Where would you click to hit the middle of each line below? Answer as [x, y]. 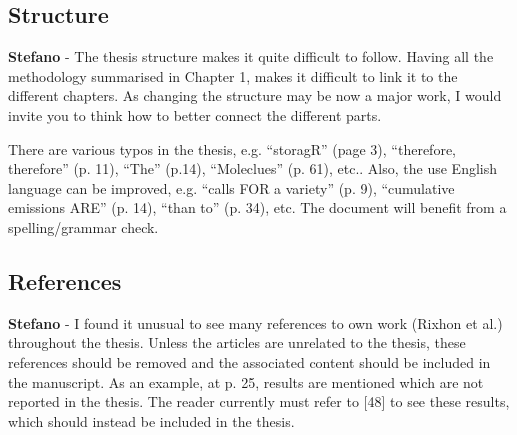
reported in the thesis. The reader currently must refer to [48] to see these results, [259, 401]
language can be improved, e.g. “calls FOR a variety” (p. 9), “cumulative [231, 187]
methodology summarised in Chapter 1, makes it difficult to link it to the [233, 75]
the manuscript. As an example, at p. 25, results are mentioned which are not [246, 381]
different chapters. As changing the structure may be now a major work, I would [255, 95]
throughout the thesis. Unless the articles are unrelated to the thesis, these [237, 342]
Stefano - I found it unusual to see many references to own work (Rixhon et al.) [255, 322]
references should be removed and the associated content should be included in [249, 361]
